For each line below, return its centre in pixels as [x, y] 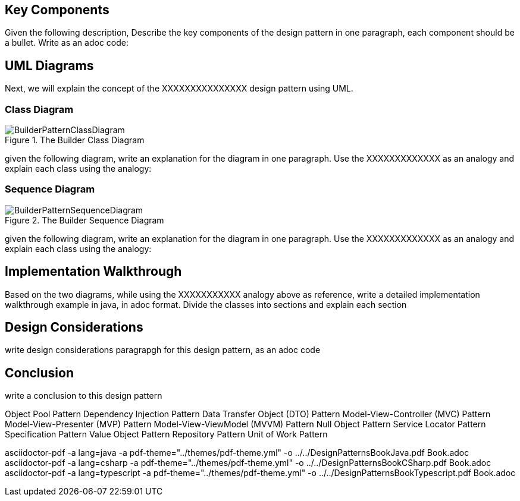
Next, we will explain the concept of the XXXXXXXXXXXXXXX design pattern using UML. [179, 89]
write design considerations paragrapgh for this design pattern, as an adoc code [163, 350]
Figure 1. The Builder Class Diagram [75, 140]
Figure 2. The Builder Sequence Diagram [84, 220]
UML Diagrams [49, 65]
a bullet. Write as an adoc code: [67, 43]
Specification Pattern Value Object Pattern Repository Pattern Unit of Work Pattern [166, 434]
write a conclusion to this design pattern [84, 396]
